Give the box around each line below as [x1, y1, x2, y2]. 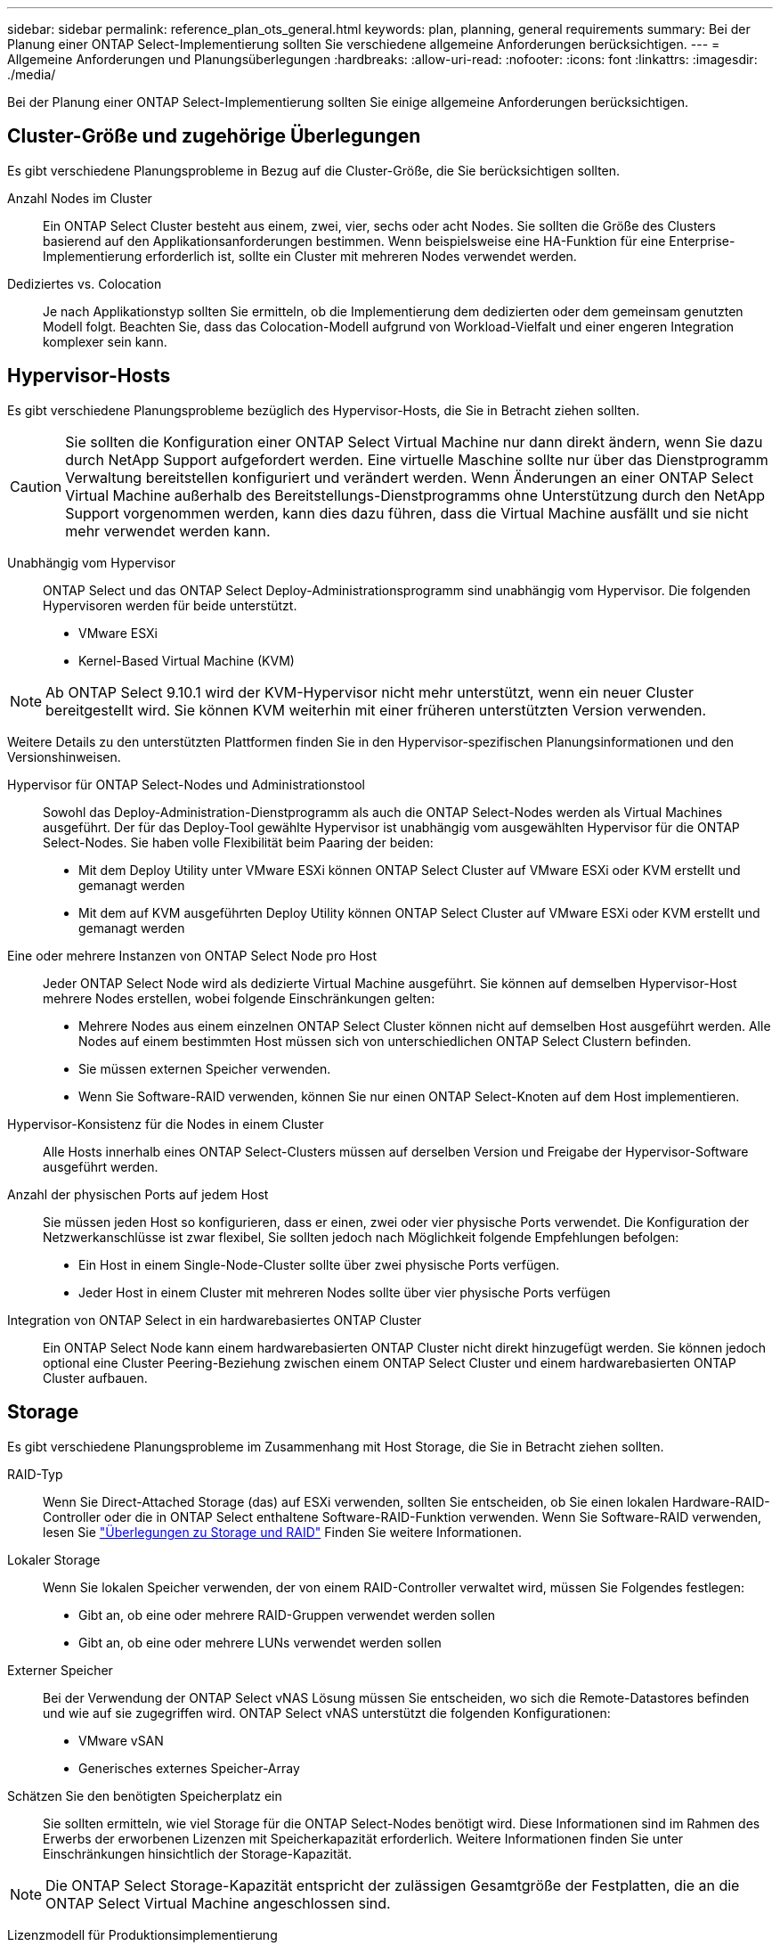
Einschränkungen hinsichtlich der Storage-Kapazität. [43, 1845, 353, 1861]
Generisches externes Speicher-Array [78, 1760, 300, 1776]
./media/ [7, 67, 56, 82]
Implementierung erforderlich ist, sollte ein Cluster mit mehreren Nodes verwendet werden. [43, 248, 577, 264]
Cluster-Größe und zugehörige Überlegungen [7, 125, 421, 148]
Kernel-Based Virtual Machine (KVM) [78, 652, 295, 668]
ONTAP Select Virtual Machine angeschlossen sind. [45, 1893, 391, 1912]
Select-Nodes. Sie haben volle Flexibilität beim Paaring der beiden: [43, 834, 434, 850]
